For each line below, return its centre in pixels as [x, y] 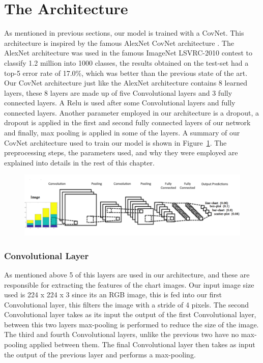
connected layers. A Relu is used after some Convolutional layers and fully [120, 103]
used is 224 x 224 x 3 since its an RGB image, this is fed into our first [113, 295]
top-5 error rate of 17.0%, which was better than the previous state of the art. [126, 73]
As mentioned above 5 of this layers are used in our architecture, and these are [127, 274]
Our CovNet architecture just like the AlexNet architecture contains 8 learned [126, 83]
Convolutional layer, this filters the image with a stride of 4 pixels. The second [127, 304]
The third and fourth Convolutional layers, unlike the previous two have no [122, 334]
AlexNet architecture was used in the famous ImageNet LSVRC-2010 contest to [128, 53]
